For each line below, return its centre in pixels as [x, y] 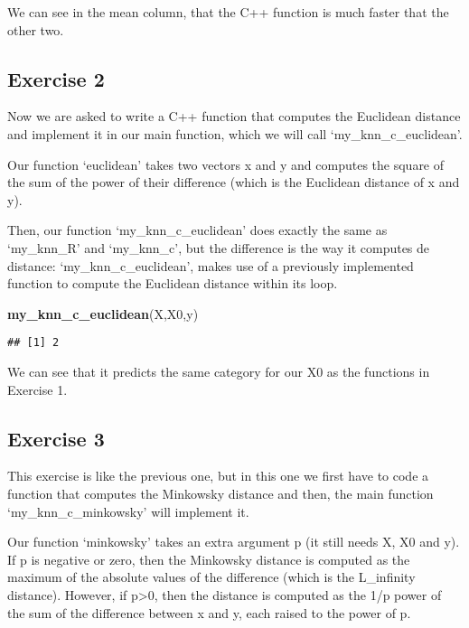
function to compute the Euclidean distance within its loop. [173, 283]
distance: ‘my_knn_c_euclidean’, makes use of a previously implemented [211, 265]
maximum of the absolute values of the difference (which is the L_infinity [211, 577]
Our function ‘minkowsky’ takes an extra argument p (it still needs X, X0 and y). [234, 542]
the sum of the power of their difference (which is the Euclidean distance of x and [234, 182]
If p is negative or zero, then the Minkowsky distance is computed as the [209, 559]
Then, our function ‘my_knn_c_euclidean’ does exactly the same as [197, 230]
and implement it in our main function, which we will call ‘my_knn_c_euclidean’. [235, 133]
